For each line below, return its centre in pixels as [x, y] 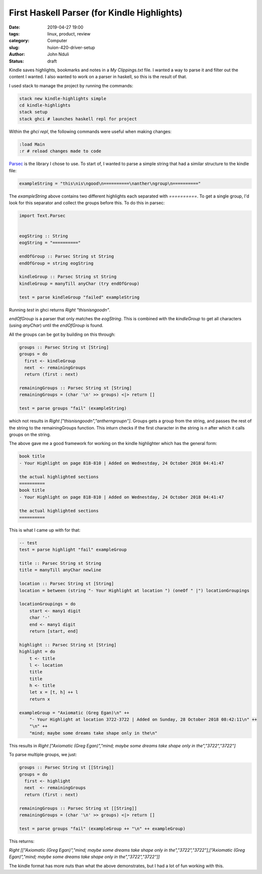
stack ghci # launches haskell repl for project [78, 119]
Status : [16, 61]
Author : [17, 54]
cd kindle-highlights [45, 105]
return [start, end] [54, 631]
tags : [14, 33]
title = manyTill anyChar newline [60, 570]
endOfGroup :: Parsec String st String [66, 256]
